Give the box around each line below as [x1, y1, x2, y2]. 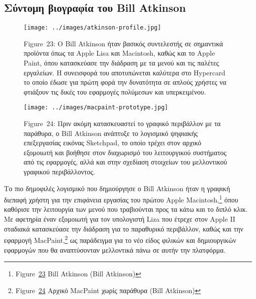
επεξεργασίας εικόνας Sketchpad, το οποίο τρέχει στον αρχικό [24, 137, 201, 148]
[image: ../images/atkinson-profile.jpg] [24, 24, 161, 32]
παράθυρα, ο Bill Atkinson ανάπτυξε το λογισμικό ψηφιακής [24, 128, 198, 138]
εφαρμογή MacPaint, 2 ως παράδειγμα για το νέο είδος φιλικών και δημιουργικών [4, 233, 236, 245]
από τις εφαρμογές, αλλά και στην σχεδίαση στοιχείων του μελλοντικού [24, 157, 227, 167]
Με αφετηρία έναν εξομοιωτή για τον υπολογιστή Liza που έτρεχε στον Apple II [4, 214, 235, 224]
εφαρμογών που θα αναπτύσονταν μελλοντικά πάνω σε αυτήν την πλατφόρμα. [4, 244, 226, 255]
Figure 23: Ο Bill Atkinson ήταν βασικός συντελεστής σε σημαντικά [24, 38, 223, 48]
